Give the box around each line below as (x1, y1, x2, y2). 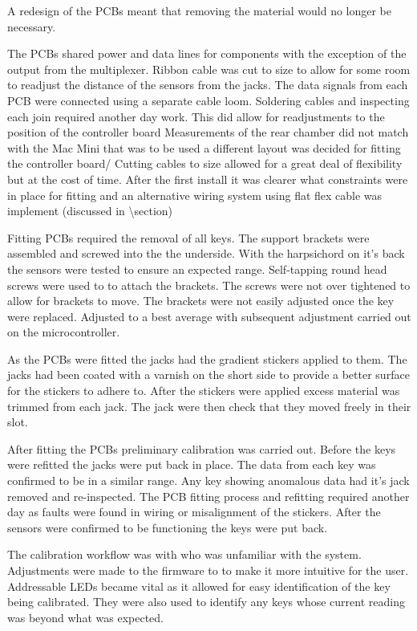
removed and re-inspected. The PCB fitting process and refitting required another (7, 487, 410, 504)
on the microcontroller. (7, 324, 120, 340)
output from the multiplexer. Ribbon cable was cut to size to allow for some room (7, 60, 411, 77)
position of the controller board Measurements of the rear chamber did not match (7, 124, 409, 140)
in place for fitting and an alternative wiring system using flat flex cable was (7, 186, 383, 203)
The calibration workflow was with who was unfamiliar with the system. (7, 546, 362, 563)
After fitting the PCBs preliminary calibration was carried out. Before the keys (7, 440, 396, 457)
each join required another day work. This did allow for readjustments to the (7, 108, 385, 124)
